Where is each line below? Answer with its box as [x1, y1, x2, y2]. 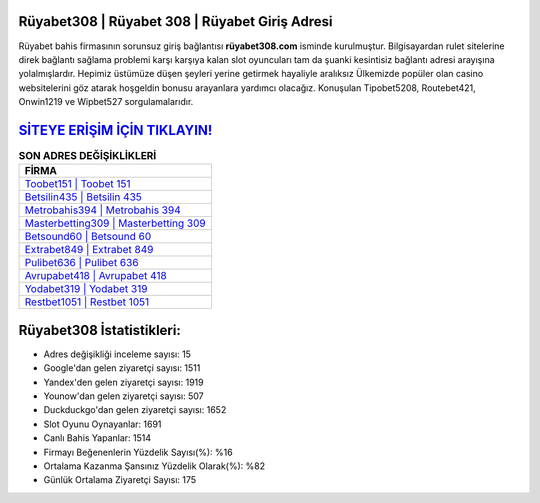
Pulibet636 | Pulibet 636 [24, 256, 139, 270]
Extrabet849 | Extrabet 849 [24, 243, 154, 257]
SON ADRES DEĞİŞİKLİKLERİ [18, 149, 157, 163]
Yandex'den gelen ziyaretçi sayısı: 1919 [43, 376, 204, 388]
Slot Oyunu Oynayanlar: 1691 [43, 418, 162, 430]
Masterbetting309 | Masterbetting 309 [24, 216, 206, 230]
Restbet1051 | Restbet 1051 [24, 295, 150, 309]
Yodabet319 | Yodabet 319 [24, 282, 148, 296]
